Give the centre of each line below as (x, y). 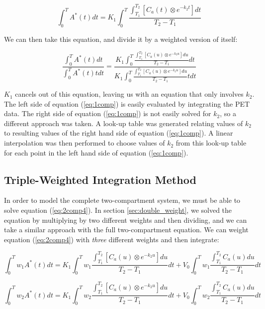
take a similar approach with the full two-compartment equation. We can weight (126, 230)
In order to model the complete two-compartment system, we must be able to (122, 200)
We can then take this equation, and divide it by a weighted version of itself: (121, 39)
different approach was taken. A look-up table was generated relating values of (124, 123)
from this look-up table (211, 143)
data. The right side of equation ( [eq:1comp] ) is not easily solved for (108, 113)
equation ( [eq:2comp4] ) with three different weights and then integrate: (112, 239)
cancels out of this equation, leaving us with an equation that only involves (129, 94)
